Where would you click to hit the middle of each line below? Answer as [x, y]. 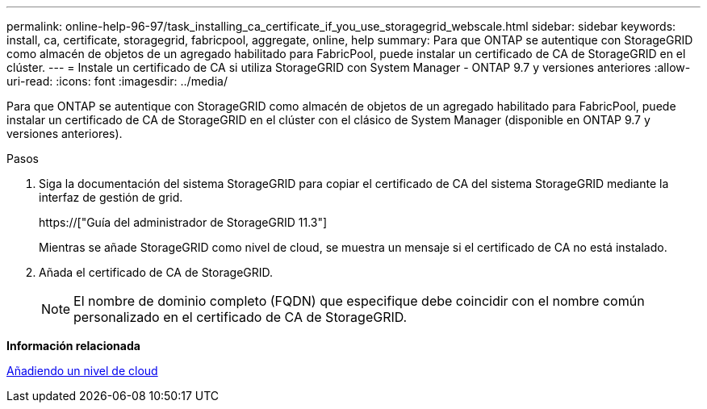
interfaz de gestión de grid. [111, 197]
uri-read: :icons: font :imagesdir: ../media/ [117, 81]
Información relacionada [73, 346]
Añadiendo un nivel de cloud [82, 371]
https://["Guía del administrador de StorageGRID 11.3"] [183, 222]
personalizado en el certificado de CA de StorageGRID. [241, 317]
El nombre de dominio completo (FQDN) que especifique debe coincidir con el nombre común [359, 301]
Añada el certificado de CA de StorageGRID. [156, 272]
